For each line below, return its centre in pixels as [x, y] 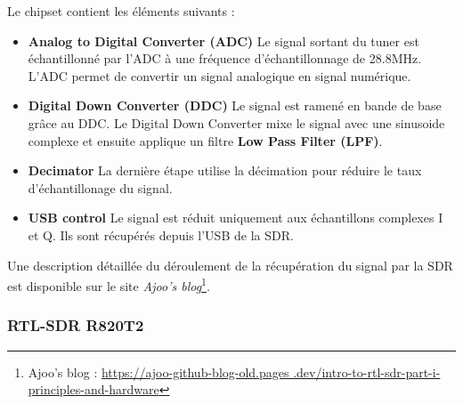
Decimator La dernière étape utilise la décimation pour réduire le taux [225, 170]
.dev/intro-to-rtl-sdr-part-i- [367, 372]
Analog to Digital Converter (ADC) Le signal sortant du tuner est [223, 40]
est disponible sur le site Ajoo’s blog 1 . [109, 284]
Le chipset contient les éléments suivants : [121, 11]
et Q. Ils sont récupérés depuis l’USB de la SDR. [161, 234]
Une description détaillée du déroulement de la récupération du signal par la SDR [230, 265]
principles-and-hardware [93, 389]
